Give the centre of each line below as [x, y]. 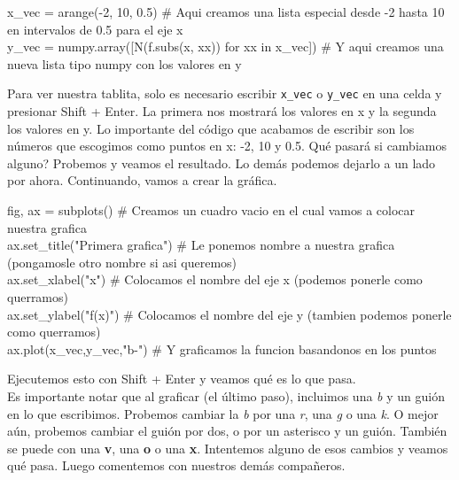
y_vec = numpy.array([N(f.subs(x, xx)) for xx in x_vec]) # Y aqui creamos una [226, 46]
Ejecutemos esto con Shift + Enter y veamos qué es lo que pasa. [182, 379]
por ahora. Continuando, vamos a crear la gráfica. [142, 180]
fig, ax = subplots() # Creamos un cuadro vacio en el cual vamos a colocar [211, 210]
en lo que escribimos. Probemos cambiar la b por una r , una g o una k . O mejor [223, 413]
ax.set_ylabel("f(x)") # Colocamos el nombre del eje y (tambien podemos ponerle [229, 314]
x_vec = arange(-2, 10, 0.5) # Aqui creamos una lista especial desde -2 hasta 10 [226, 12]
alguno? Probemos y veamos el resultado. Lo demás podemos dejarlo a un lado [222, 163]
